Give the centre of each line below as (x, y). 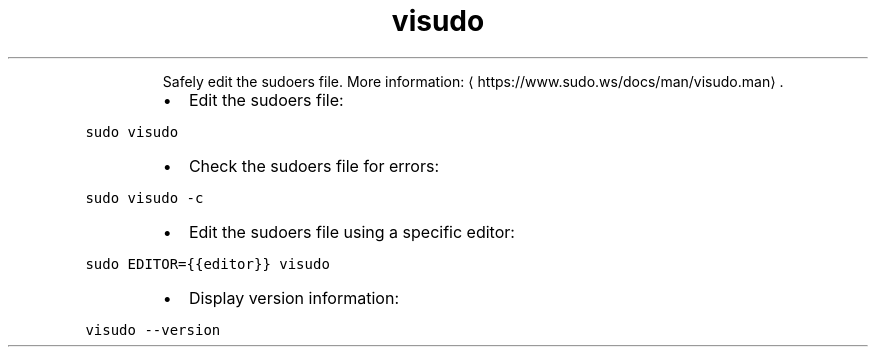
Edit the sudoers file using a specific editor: (351, 231)
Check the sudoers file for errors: (314, 165)
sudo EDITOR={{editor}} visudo (207, 263)
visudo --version (153, 329)
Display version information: (293, 297)
